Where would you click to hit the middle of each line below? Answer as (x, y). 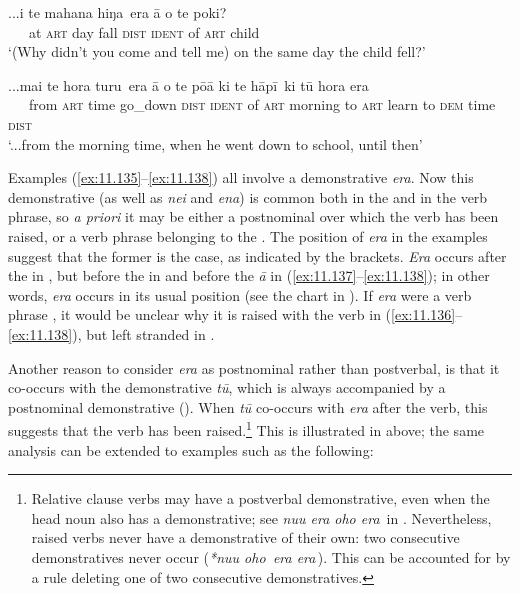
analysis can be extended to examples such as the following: (191, 449)
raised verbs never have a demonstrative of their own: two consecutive (245, 537)
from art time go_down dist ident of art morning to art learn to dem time (262, 104)
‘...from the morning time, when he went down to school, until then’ (215, 143)
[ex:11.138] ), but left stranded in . (111, 333)
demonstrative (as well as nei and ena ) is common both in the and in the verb (248, 196)
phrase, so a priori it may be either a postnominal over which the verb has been (253, 216)
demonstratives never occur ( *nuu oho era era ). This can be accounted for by (271, 556)
